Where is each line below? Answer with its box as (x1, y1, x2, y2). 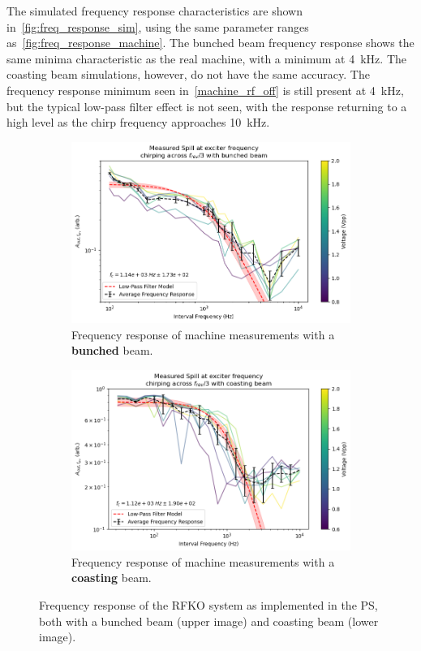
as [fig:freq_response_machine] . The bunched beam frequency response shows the (6, 34, 415, 51)
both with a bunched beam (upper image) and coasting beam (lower (39, 612, 379, 629)
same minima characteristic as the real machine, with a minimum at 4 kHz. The (6, 50, 406, 67)
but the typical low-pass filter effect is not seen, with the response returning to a (6, 97, 407, 114)
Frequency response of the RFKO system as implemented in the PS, (39, 596, 378, 613)
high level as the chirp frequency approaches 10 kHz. (6, 114, 270, 131)
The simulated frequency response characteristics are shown (6, 2, 303, 19)
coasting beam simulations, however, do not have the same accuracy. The (6, 66, 370, 83)
